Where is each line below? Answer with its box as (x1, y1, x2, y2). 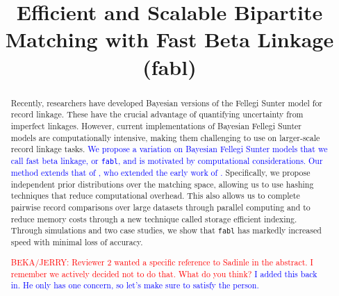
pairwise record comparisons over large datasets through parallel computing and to (10, 201, 311, 213)
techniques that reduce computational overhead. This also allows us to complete (10, 190, 300, 202)
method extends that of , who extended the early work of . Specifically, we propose (10, 166, 311, 178)
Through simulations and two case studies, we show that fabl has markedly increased (10, 224, 322, 236)
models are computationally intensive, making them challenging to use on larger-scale (10, 131, 320, 143)
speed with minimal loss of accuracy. (10, 236, 143, 248)
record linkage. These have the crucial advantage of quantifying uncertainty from (10, 108, 304, 120)
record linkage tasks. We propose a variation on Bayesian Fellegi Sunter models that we (10, 143, 328, 155)
